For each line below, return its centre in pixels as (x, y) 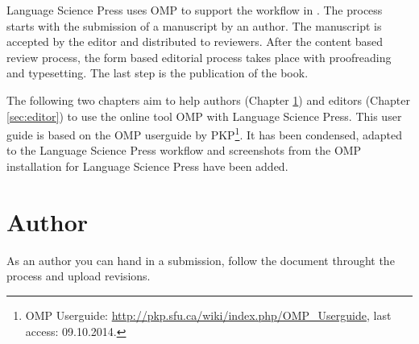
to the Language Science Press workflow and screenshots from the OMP (184, 150)
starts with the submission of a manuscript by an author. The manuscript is (194, 25)
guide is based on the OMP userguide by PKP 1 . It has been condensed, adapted (205, 133)
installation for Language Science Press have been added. (147, 166)
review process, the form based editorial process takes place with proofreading (199, 57)
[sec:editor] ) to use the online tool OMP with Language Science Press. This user (204, 116)
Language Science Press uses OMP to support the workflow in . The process (195, 10)
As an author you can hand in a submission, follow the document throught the (201, 260)
